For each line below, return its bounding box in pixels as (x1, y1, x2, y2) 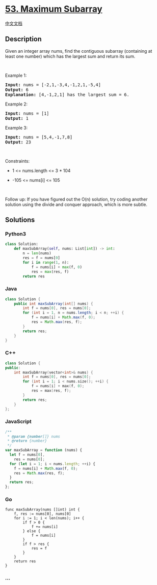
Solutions (5, 216, 35, 224)
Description (5, 35, 42, 43)
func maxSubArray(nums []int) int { (5, 507, 80, 512)
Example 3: (5, 125, 28, 131)
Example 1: (5, 72, 27, 78)
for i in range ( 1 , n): (23, 260, 69, 265)
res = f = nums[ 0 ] (23, 255, 60, 261)
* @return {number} (7, 439, 48, 444)
